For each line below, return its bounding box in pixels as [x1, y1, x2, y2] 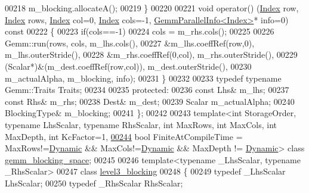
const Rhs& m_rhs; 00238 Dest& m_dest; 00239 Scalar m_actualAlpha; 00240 [5, 95, 295, 107]
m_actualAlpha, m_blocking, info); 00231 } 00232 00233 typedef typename [5, 71, 282, 84]
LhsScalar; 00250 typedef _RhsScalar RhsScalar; [5, 176, 183, 189]
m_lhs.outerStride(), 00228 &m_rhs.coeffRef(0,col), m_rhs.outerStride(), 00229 [5, 48, 298, 61]
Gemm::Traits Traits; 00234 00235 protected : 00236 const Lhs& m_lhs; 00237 [5, 83, 289, 96]
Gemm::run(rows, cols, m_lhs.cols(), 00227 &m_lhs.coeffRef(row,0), [5, 36, 255, 49]
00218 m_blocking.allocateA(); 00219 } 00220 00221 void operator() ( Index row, [5, 2, 299, 14]
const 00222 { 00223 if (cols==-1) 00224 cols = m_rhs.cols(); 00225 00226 [5, 25, 274, 38]
